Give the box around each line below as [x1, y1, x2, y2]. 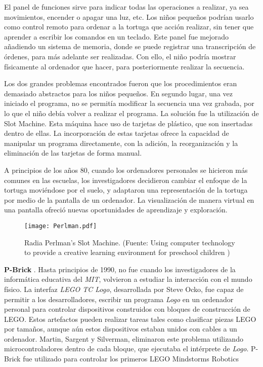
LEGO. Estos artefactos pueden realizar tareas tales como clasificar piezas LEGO [4, 313, 256, 324]
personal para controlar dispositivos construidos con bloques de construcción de [4, 304, 250, 314]
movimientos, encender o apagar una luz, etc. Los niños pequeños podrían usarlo [4, 11, 254, 22]
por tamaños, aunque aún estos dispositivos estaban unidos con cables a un [4, 323, 237, 334]
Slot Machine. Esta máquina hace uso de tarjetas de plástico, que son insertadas [4, 118, 253, 128]
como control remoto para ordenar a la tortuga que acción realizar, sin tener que [4, 21, 254, 32]
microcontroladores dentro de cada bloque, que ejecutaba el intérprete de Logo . [4, 343, 249, 354]
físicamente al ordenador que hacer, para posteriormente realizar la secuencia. [4, 61, 245, 71]
